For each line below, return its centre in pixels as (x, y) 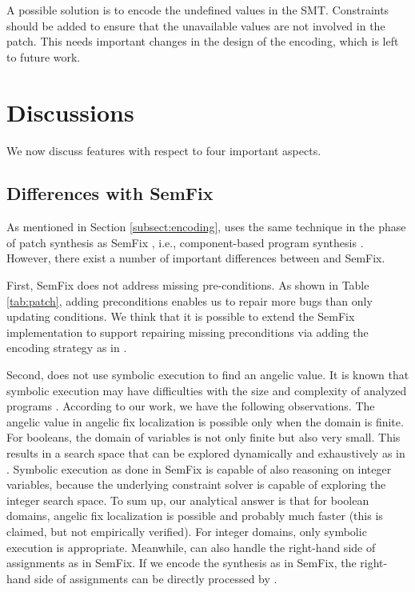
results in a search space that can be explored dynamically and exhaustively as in (206, 453)
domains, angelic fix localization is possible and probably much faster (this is (195, 516)
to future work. (44, 56)
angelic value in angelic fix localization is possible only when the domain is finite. (205, 421)
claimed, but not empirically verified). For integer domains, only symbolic (187, 531)
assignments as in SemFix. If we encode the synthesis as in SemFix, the (182, 563)
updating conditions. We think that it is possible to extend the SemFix (181, 316)
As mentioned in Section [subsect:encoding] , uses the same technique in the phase (206, 227)
